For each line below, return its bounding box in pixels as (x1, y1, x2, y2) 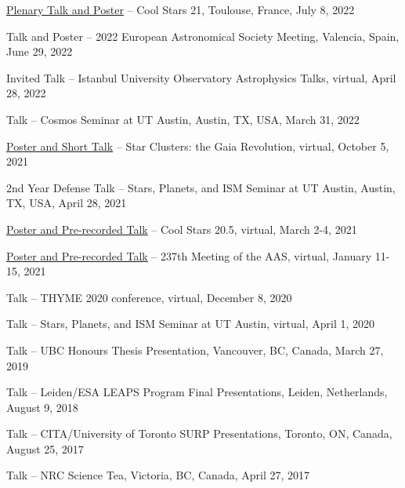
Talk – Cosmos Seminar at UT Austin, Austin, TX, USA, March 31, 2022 (6, 111, 360, 127)
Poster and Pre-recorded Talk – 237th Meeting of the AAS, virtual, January (6, 247, 372, 264)
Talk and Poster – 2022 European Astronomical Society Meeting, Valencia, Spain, (6, 27, 400, 44)
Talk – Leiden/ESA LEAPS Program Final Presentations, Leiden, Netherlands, (6, 384, 388, 400)
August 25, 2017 (6, 440, 84, 457)
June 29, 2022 (6, 43, 73, 60)
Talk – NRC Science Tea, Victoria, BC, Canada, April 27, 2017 (6, 467, 310, 483)
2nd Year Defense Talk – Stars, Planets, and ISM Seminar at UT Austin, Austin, (6, 179, 396, 195)
